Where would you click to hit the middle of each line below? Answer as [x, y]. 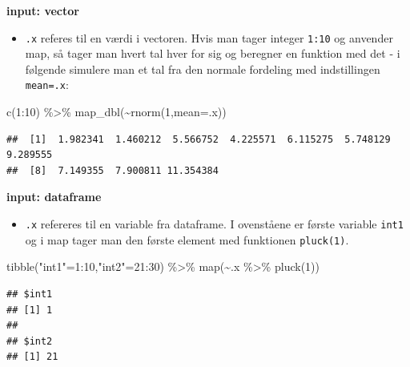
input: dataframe [54, 197]
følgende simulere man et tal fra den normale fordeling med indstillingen [203, 69]
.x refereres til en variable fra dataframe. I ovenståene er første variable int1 [214, 224]
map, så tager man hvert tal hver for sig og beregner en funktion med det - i [213, 53]
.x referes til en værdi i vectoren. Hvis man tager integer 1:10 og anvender [209, 37]
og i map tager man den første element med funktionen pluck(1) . [187, 239]
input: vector [43, 10]
